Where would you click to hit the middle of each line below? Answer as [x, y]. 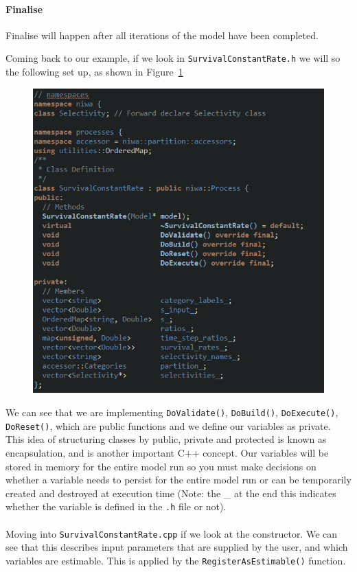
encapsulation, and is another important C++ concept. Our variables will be [167, 452]
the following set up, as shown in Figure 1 [94, 72]
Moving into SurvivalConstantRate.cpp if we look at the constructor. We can [172, 533]
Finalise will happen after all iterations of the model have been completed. [162, 35]
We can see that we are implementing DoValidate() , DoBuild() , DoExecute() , [172, 412]
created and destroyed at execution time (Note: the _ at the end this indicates [171, 493]
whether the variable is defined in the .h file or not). [116, 506]
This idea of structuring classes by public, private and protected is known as [166, 439]
